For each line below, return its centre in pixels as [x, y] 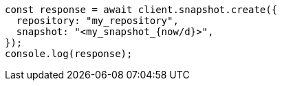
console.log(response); [69, 54]
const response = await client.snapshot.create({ [141, 10]
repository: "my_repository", [97, 21]
